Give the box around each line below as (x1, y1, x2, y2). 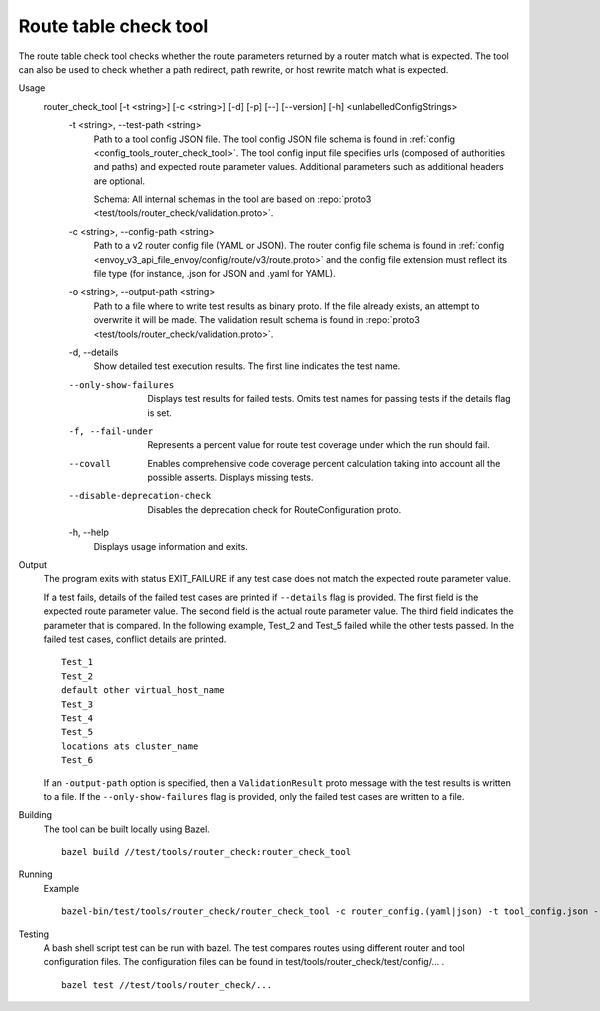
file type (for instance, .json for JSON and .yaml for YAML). (93, 268, 336, 280)
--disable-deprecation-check (68, 490, 212, 502)
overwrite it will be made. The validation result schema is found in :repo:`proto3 (93, 314, 420, 326)
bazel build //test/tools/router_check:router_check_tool (61, 846, 352, 858)
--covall (68, 458, 112, 469)
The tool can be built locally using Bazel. (43, 823, 210, 835)
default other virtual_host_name (61, 685, 225, 696)
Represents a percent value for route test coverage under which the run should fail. (147, 439, 490, 451)
